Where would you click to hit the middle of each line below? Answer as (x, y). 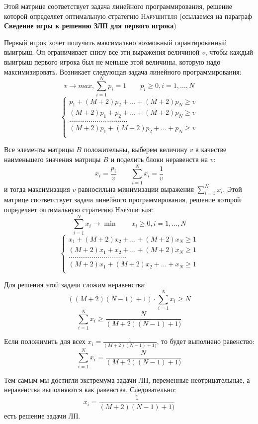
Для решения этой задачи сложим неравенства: (75, 285)
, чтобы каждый (229, 52)
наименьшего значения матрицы (52, 159)
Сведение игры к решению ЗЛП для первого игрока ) (90, 26)
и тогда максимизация (37, 189)
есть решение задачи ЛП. (42, 415)
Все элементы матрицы (39, 149)
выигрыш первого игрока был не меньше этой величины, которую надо (112, 61)
